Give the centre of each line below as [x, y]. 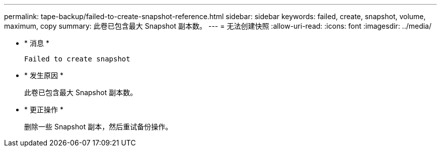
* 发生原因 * [44, 75]
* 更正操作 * [44, 109]
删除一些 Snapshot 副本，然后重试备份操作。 [98, 127]
